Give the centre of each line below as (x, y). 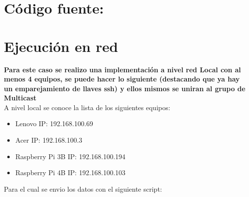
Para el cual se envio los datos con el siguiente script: (83, 189)
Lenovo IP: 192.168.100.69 (54, 123)
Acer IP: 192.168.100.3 (49, 140)
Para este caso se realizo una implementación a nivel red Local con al (123, 69)
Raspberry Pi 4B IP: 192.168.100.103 (70, 172)
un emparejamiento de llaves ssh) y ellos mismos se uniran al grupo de (125, 88)
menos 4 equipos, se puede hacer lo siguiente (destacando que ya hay (122, 79)
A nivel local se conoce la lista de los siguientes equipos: (87, 107)
